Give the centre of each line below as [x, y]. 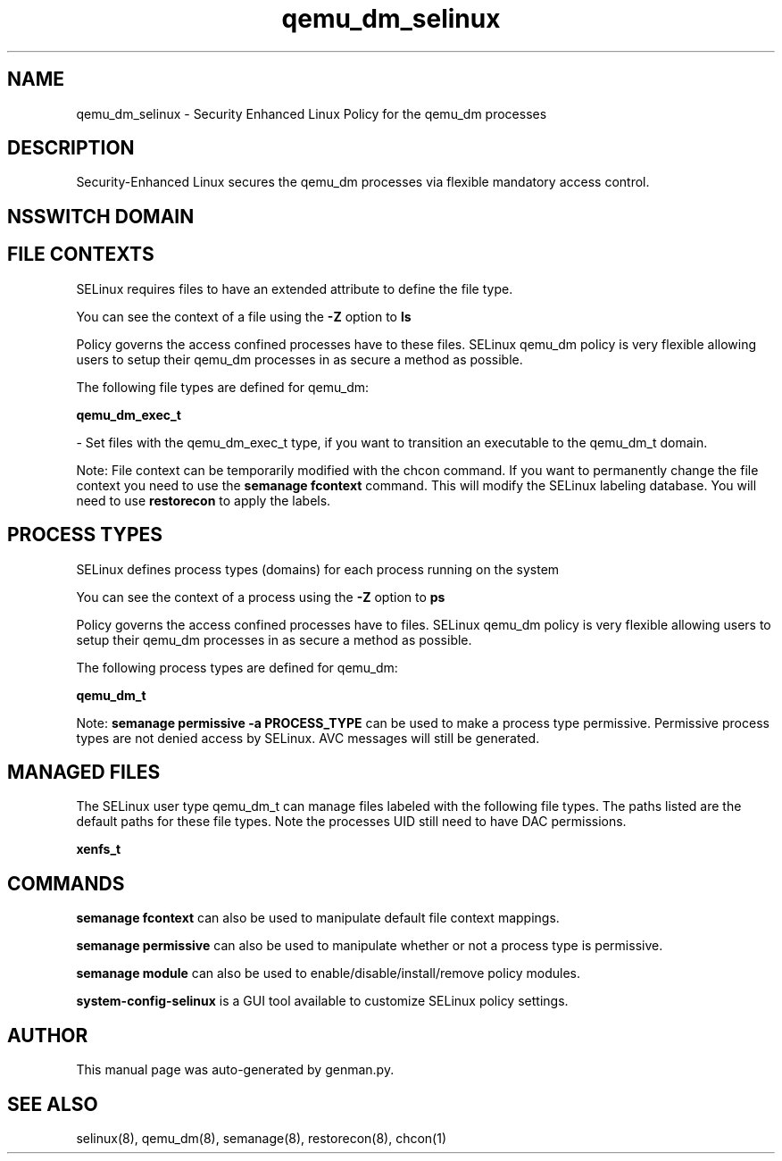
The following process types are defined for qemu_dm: [237, 667]
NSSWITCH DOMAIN [101, 216]
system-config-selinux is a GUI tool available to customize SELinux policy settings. [322, 1001]
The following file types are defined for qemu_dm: [223, 387]
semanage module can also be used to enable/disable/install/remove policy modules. [329, 973]
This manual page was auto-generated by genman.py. [235, 1070]
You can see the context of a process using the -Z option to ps [261, 597]
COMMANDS [66, 883]
